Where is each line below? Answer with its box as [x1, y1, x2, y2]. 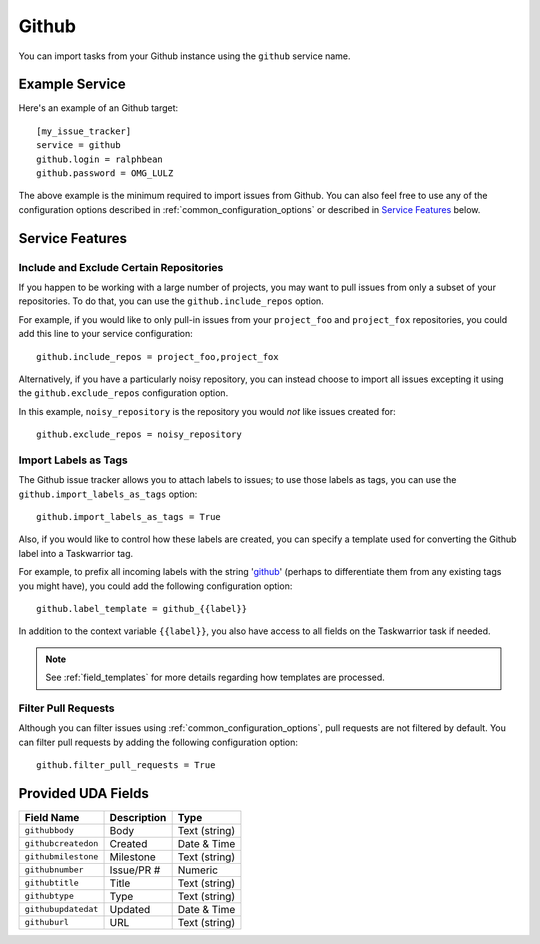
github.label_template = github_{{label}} [36, 603, 248, 614]
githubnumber [24, 865, 84, 875]
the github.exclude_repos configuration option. [18, 387, 229, 399]
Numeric [177, 863, 219, 877]
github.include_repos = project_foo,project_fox [36, 351, 279, 362]
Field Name [24, 810, 80, 824]
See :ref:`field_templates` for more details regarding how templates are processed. [45, 671, 385, 684]
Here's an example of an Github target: [18, 102, 179, 114]
